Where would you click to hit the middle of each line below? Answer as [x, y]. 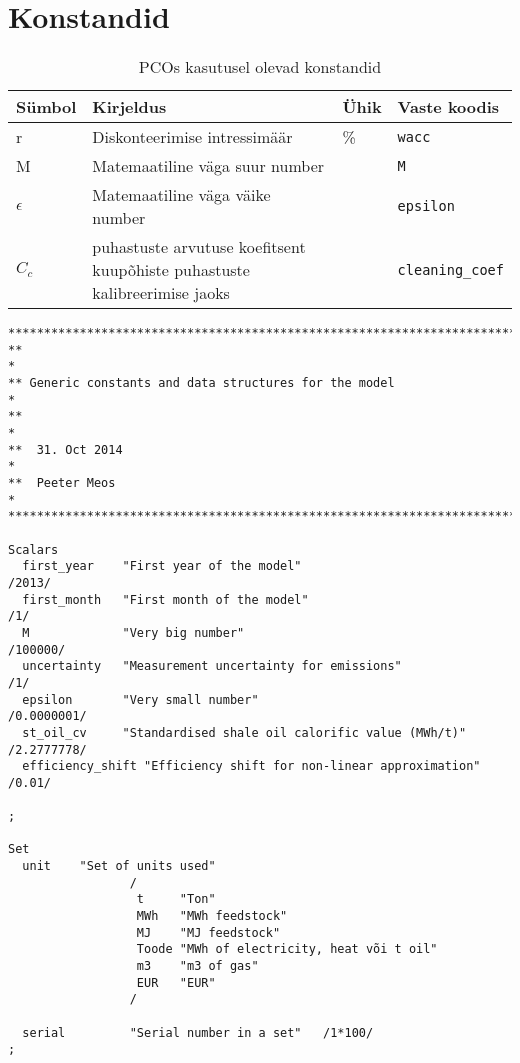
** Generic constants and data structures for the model [201, 383]
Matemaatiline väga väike [181, 195]
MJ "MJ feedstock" [208, 932]
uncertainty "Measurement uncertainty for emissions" [212, 666]
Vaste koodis [448, 107]
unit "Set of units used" [119, 866]
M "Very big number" [133, 632]
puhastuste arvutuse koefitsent [199, 247]
